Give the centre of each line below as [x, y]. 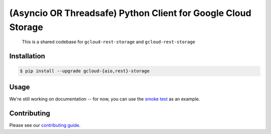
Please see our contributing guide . [45, 125]
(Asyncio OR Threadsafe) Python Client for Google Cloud [130, 13]
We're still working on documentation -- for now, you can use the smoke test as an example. [105, 99]
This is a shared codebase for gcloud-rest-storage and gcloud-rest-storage [109, 42]
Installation [27, 56]
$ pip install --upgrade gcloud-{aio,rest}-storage [85, 71]
